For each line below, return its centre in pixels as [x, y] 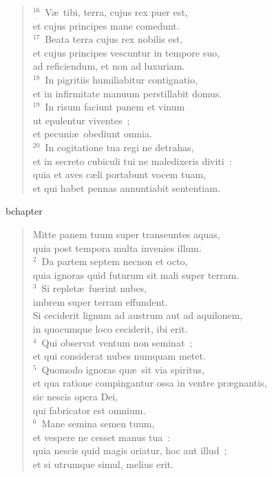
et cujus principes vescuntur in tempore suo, [126, 52]
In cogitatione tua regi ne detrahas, [119, 147]
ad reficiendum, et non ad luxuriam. [109, 66]
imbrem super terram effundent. [100, 301]
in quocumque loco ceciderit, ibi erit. [110, 329]
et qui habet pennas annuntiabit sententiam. [126, 187]
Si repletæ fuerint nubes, [94, 288]
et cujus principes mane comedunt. [106, 25]
